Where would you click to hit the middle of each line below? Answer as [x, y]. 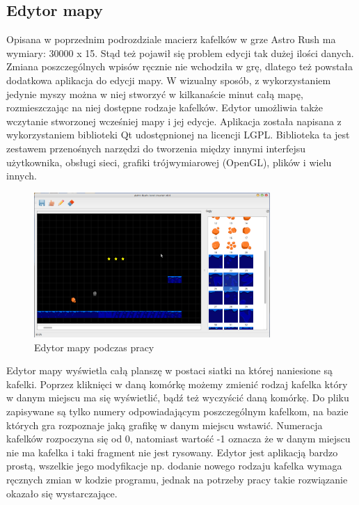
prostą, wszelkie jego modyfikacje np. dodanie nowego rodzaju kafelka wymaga [174, 466]
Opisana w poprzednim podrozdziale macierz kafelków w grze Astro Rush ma [171, 39]
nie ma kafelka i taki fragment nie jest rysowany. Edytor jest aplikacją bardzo [172, 452]
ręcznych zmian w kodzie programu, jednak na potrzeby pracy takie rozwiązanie [177, 479]
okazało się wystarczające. [62, 493]
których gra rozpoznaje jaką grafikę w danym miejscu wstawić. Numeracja [165, 425]
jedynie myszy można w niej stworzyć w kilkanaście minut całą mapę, [155, 94]
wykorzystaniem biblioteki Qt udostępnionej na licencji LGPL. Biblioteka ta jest [178, 135]
